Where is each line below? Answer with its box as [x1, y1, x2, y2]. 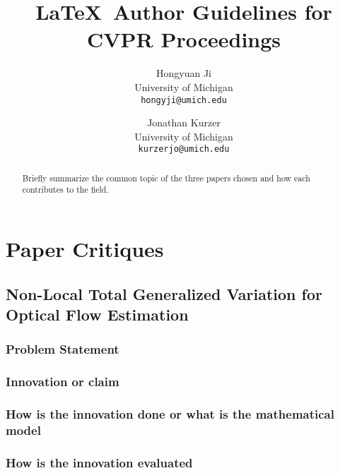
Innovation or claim [6, 373, 119, 390]
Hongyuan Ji [156, 66, 211, 80]
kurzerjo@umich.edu [138, 144, 230, 155]
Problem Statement [6, 340, 119, 358]
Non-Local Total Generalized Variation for [6, 282, 322, 304]
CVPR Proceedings [86, 25, 281, 54]
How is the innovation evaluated [6, 453, 193, 471]
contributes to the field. [22, 184, 109, 196]
